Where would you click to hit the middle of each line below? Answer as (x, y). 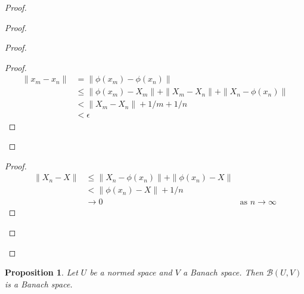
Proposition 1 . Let (41, 272)
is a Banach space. (39, 284)
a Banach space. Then (223, 272)
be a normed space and (131, 272)
